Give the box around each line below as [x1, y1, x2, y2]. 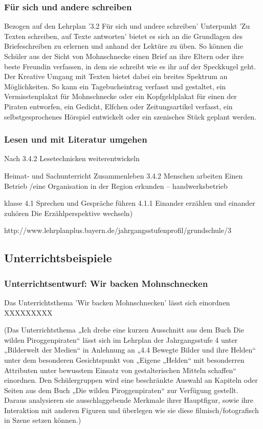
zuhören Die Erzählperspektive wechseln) [4, 207, 133, 218]
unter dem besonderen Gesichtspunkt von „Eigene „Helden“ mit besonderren [4, 354, 245, 365]
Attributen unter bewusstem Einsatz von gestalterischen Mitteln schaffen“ [4, 364, 236, 375]
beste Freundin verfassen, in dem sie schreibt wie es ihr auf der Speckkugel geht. [4, 61, 256, 71]
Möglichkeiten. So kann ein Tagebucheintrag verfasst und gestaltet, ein [4, 81, 226, 91]
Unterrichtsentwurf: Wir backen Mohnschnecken [4, 277, 208, 289]
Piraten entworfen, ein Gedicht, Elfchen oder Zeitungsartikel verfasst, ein [4, 101, 233, 111]
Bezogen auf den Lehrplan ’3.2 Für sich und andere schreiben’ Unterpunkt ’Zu [4, 21, 250, 31]
